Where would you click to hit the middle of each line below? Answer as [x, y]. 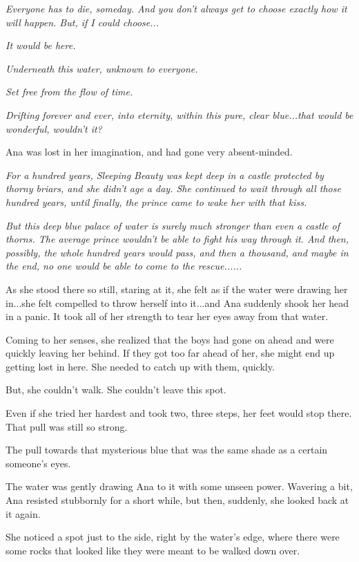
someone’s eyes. [38, 463]
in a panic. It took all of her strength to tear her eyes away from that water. [167, 316]
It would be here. [41, 45]
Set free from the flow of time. [69, 92]
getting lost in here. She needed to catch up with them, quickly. [140, 366]
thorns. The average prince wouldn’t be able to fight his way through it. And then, [177, 239]
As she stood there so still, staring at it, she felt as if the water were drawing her [177, 289]
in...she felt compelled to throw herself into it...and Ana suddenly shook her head [177, 302]
